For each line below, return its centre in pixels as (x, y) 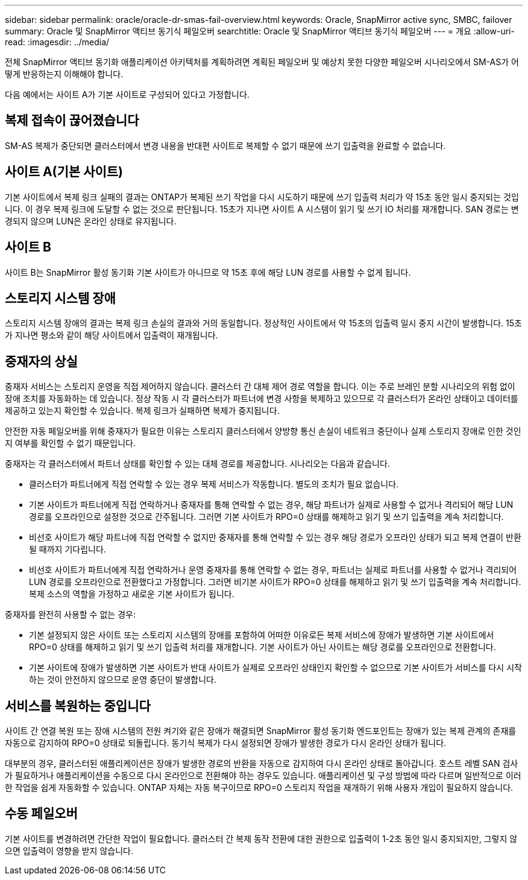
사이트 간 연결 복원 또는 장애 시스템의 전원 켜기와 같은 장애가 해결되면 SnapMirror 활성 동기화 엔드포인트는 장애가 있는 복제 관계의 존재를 (261, 731)
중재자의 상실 (41, 361)
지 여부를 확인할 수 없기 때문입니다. (70, 443)
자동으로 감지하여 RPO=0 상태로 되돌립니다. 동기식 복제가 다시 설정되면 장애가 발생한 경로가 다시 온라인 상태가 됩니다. (226, 743)
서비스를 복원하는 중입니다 (78, 706)
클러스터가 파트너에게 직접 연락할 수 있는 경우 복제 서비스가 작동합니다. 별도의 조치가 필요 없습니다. (214, 484)
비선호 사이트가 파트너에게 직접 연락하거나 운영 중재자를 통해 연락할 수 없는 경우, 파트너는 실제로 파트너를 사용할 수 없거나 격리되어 (273, 570)
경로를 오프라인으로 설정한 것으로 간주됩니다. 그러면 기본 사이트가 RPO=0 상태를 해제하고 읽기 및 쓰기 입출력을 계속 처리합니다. (266, 517)
